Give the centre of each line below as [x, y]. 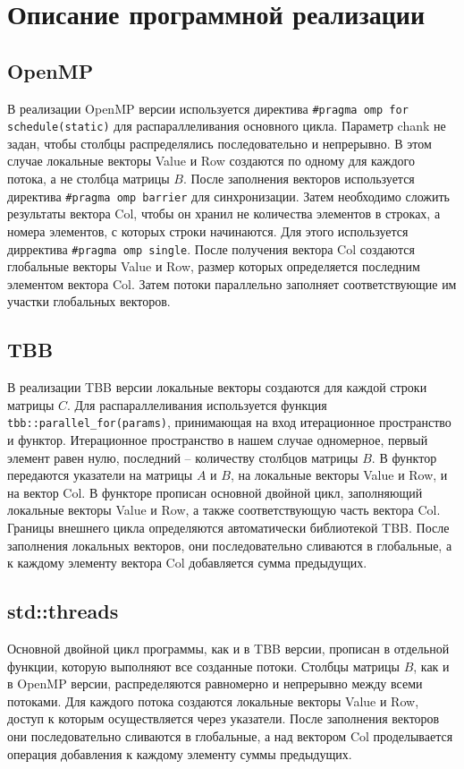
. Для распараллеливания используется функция [197, 404]
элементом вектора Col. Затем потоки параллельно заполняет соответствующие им [232, 283]
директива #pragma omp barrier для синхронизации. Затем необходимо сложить [228, 196]
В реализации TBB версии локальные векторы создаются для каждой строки [217, 387]
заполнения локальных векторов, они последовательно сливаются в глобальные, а [230, 545]
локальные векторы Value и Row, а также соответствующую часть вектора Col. [224, 510]
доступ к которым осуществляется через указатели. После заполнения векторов [224, 718]
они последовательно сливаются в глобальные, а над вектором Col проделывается [230, 735]
